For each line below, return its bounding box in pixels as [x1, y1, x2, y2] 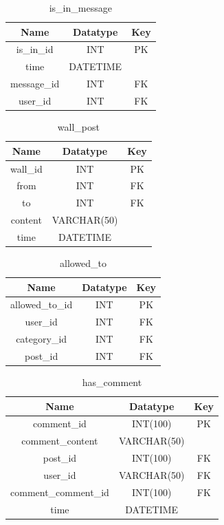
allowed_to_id [10, 297, 73, 312]
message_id [10, 76, 60, 91]
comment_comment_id [10, 484, 109, 499]
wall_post [57, 120, 100, 134]
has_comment [82, 375, 142, 389]
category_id [16, 332, 67, 346]
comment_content [21, 433, 98, 448]
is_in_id [16, 42, 54, 56]
